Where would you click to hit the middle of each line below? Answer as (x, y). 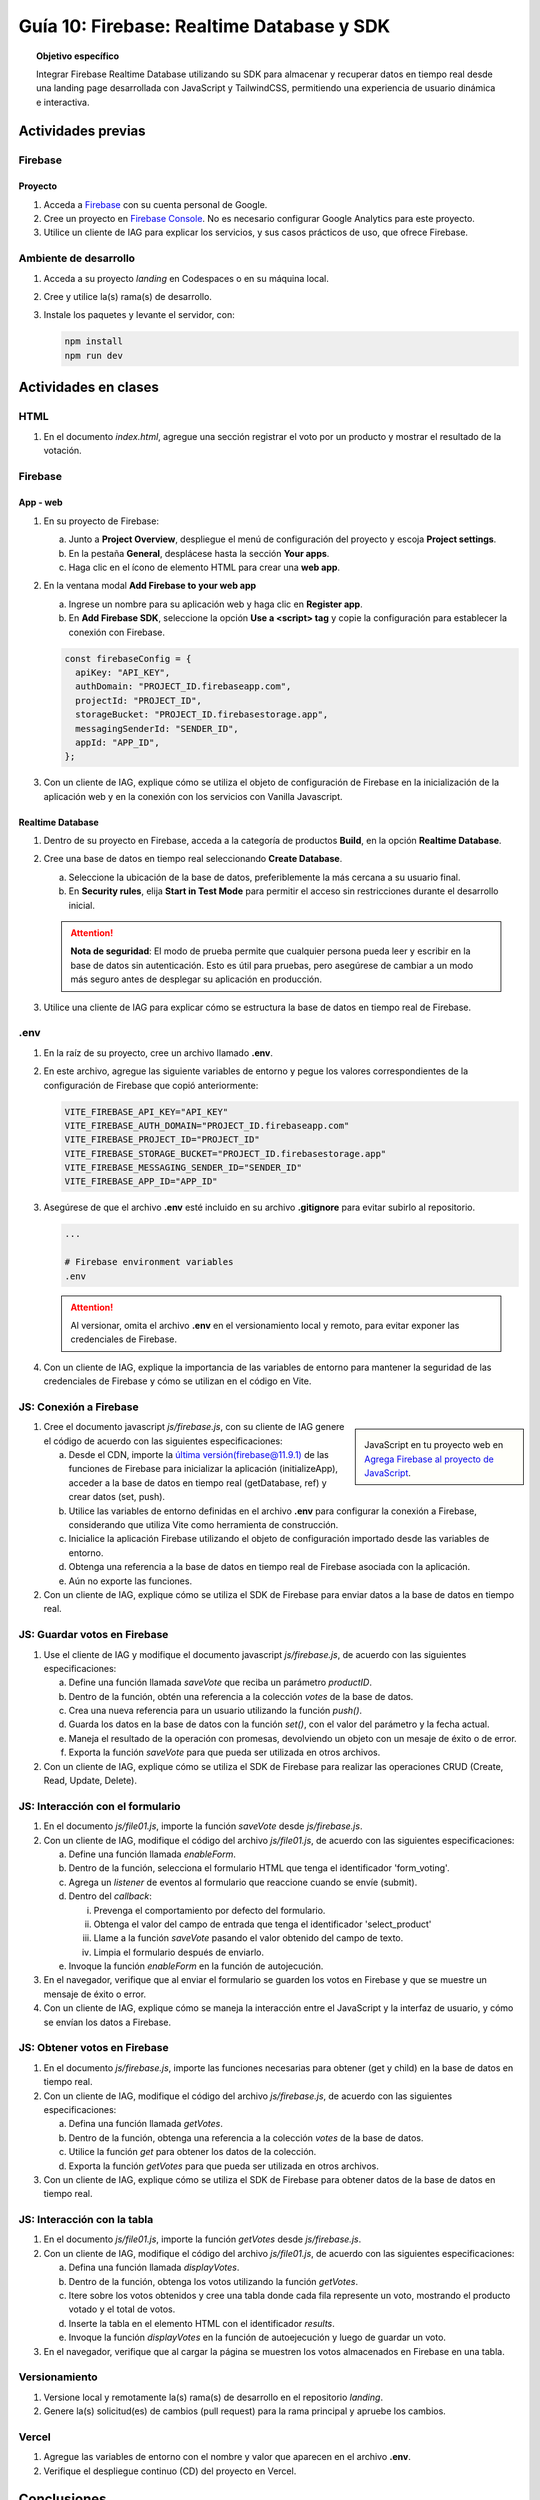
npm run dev (94, 355)
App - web (41, 502)
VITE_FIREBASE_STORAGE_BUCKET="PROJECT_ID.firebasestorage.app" (225, 1153)
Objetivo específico (78, 56)
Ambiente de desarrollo (76, 258)
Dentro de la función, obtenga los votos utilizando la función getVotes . (213, 2281)
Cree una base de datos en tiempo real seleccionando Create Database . (193, 859)
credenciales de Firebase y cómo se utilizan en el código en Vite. (177, 1381)
